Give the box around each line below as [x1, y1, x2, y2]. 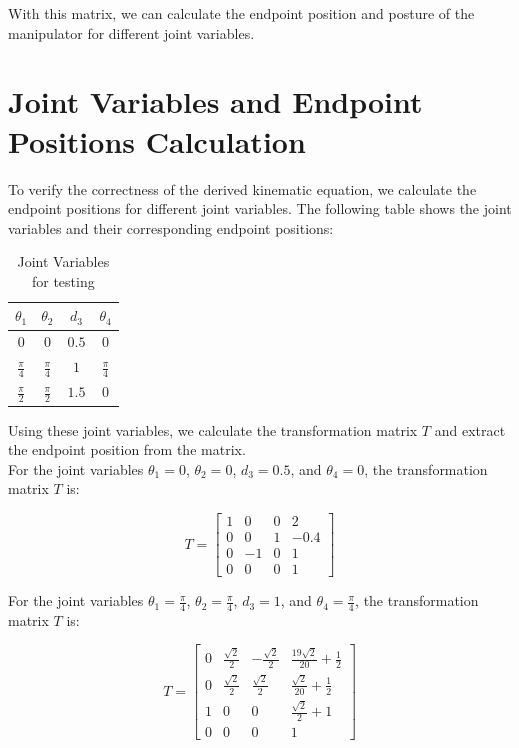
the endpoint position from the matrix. [8, 439, 246, 460]
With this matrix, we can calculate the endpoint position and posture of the [8, 3, 475, 23]
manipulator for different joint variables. [8, 22, 255, 43]
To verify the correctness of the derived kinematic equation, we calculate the [8, 178, 477, 199]
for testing [31, 270, 95, 291]
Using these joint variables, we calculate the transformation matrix [8, 419, 418, 440]
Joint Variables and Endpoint [8, 81, 423, 122]
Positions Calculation [8, 120, 306, 161]
